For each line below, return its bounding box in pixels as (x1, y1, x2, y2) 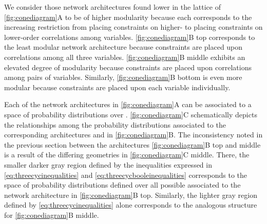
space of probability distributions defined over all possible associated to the (4, 179, 241, 190)
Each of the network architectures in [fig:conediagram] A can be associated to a (4, 99, 252, 110)
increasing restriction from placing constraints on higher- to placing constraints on (4, 22, 263, 32)
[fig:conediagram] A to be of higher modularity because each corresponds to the (4, 11, 252, 22)
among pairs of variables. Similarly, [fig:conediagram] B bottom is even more (4, 72, 242, 83)
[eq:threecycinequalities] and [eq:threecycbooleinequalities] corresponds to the (4, 169, 247, 180)
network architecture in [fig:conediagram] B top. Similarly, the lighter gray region (4, 189, 257, 200)
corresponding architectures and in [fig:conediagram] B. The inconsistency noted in (4, 129, 263, 140)
